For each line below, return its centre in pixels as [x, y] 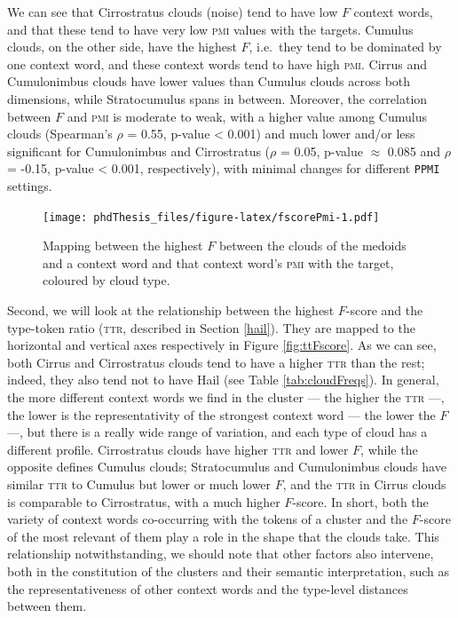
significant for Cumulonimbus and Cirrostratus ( [139, 151]
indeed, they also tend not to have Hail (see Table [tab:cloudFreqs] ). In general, [223, 380]
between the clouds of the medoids [312, 246]
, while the [389, 449]
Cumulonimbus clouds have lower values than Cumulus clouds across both [209, 81]
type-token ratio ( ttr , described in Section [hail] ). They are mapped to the [211, 327]
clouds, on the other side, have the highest [122, 47]
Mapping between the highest [123, 246]
